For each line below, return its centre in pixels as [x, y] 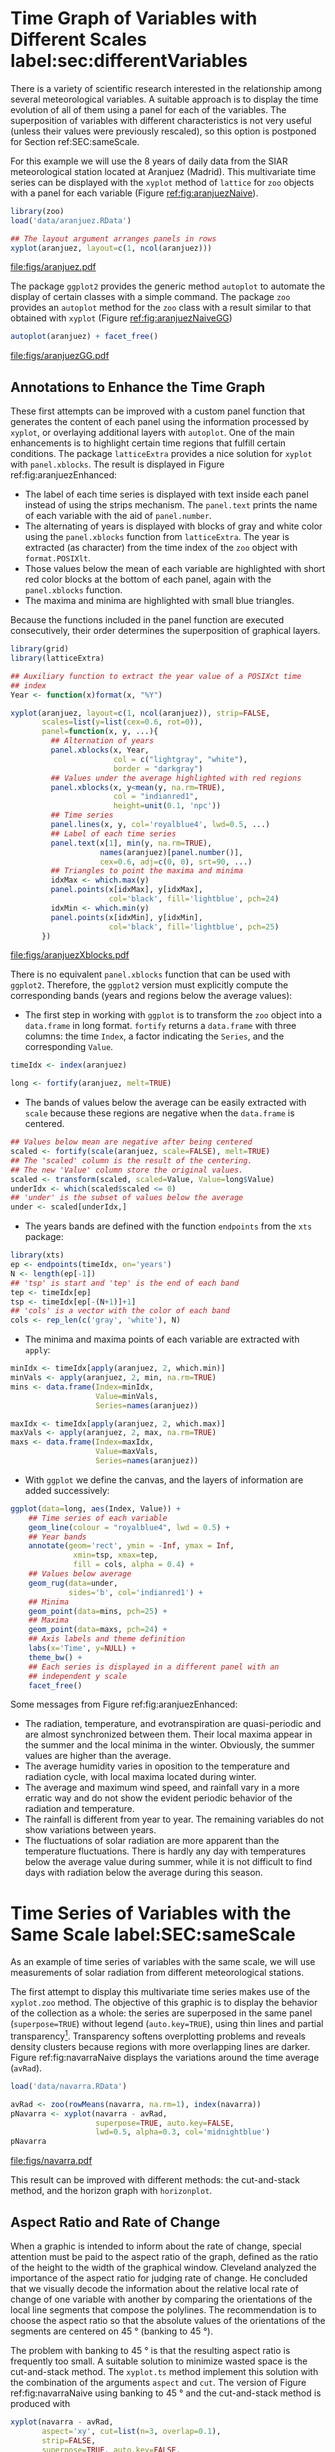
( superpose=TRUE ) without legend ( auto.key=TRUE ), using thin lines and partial [167, 2024]
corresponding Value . [69, 1047]
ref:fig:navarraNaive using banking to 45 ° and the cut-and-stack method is [166, 2393]
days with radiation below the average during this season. [143, 1873]
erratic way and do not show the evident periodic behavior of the [158, 1798]
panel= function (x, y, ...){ [100, 732]
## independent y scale [78, 1676]
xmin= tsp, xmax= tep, [116, 1555]
